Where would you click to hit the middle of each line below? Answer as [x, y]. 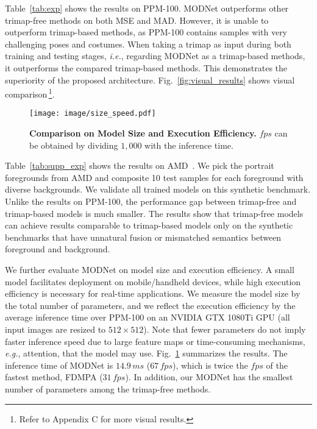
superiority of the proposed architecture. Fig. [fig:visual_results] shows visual [150, 80]
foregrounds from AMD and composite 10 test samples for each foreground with [154, 177]
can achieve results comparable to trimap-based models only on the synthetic [149, 225]
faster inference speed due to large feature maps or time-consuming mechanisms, [155, 341]
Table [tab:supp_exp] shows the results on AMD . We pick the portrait [140, 165]
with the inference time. [189, 145]
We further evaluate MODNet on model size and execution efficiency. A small [150, 269]
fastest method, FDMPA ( [54, 377]
